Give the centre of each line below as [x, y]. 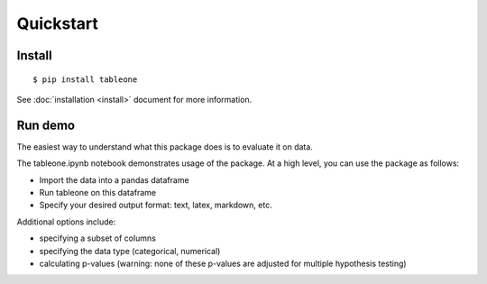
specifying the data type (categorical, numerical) [130, 251]
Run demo [46, 125]
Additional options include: [66, 222]
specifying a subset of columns [98, 238]
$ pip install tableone [85, 79]
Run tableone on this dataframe [98, 193]
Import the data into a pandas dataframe [114, 179]
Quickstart [58, 23]
